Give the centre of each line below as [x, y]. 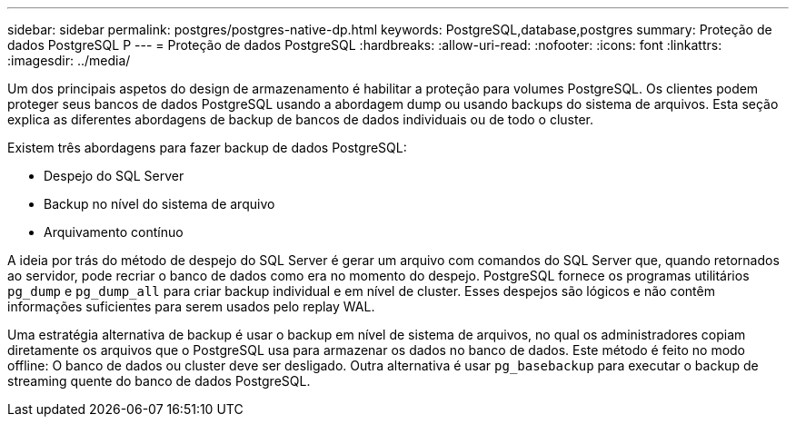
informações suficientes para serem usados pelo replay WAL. [191, 306]
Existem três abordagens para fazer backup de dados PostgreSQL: [207, 148]
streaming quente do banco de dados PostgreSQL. [159, 381]
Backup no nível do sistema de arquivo [159, 204]
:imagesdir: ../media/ [69, 60]
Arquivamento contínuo [114, 232]
